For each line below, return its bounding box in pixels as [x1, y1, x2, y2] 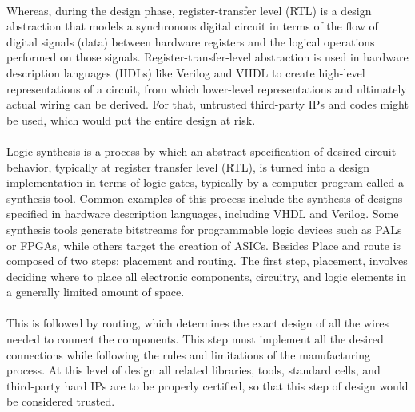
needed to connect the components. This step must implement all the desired [6, 331, 384, 347]
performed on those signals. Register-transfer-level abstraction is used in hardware [6, 49, 409, 65]
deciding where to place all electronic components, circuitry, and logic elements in [6, 267, 407, 284]
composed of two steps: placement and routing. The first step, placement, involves [6, 252, 408, 269]
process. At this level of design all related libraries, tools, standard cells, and [6, 362, 381, 378]
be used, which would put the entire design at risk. [6, 111, 256, 128]
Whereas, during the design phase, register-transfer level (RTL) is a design [6, 2, 372, 18]
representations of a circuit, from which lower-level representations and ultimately [6, 80, 407, 97]
